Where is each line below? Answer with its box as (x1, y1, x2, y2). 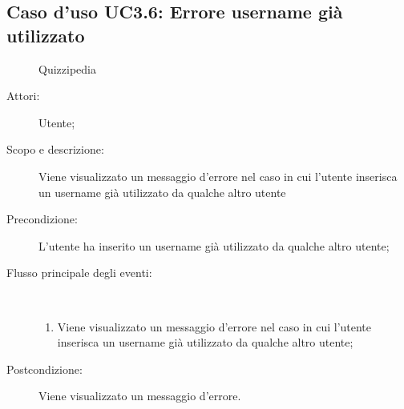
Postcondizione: (6, 360, 83, 377)
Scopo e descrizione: (6, 141, 104, 158)
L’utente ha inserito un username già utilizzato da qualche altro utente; (38, 237, 390, 254)
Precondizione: (6, 211, 78, 227)
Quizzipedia (38, 60, 96, 77)
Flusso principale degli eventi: (6, 264, 152, 281)
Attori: (6, 87, 40, 104)
